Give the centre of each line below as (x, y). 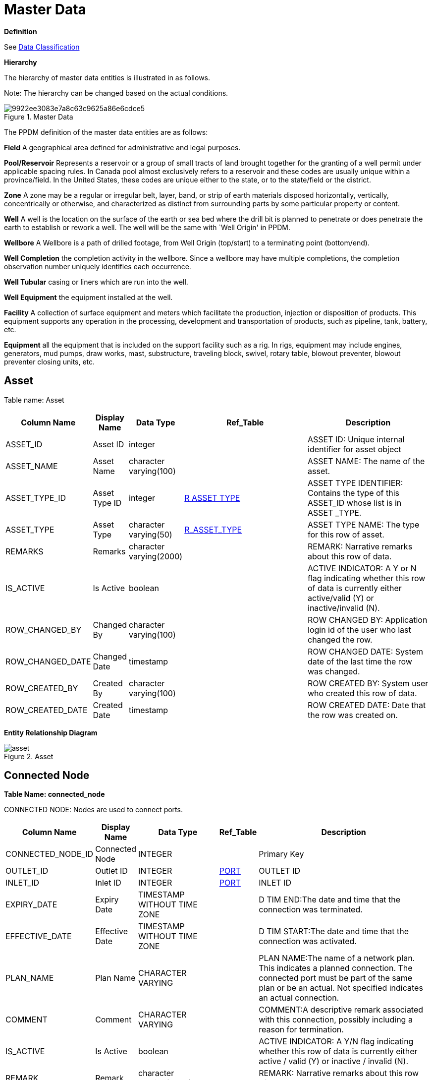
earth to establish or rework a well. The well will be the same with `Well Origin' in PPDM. (147, 227)
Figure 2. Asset (29, 756)
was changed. (334, 671)
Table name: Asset (34, 400)
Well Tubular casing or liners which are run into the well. (96, 282)
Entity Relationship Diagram (51, 732)
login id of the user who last (359, 630)
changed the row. (340, 639)
